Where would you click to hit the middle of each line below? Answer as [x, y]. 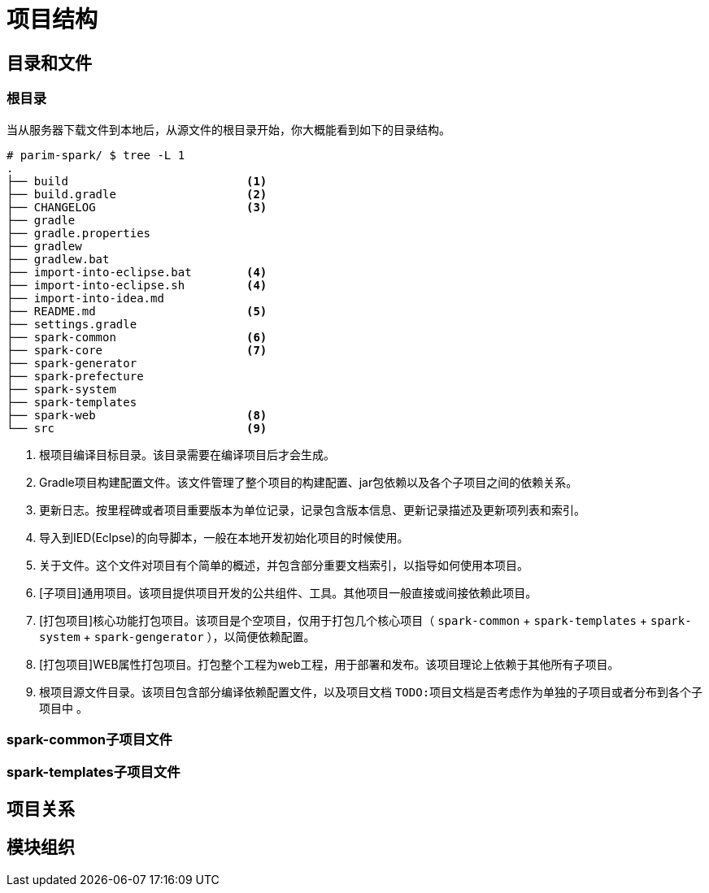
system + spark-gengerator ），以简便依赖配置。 [177, 636]
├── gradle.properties [79, 233]
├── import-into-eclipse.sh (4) [137, 285]
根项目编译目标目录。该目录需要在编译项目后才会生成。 [187, 454]
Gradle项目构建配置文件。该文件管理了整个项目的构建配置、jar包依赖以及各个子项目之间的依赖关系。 [309, 482]
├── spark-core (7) [137, 350]
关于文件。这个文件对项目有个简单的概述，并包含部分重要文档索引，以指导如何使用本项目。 [284, 565]
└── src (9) [137, 428]
